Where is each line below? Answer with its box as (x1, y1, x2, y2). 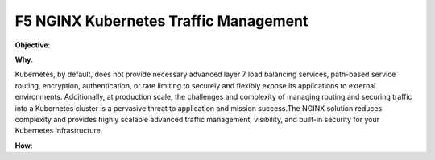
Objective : (14, 40, 51, 50)
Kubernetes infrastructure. (14, 125, 103, 136)
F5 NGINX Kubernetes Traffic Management (14, 12, 309, 30)
